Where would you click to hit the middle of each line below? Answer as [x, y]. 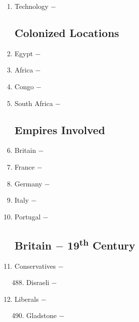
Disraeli [38, 282]
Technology [31, 6]
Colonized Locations [67, 32]
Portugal [28, 216]
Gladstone [42, 315]
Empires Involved [60, 129]
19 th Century [101, 244]
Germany [28, 183]
